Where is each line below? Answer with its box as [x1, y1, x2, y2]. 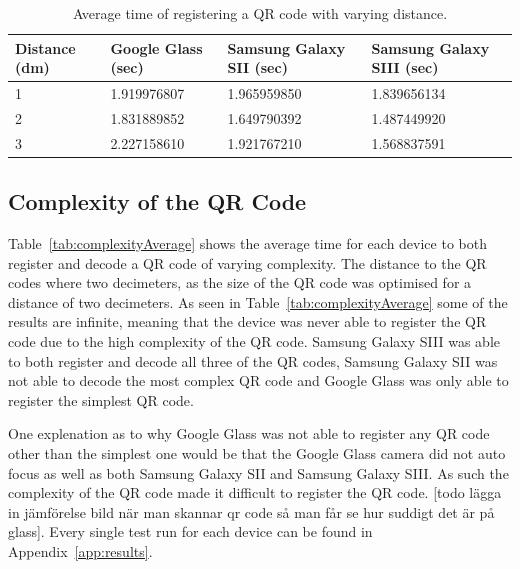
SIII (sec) [371, 57, 439, 78]
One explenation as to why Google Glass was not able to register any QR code [8, 423, 490, 444]
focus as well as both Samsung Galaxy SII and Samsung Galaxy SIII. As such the [8, 462, 509, 483]
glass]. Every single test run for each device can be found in [8, 521, 373, 542]
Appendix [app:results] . [8, 540, 153, 561]
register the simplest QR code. [8, 389, 194, 410]
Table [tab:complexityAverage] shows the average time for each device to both [8, 233, 487, 254]
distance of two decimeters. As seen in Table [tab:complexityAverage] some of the [8, 291, 508, 312]
